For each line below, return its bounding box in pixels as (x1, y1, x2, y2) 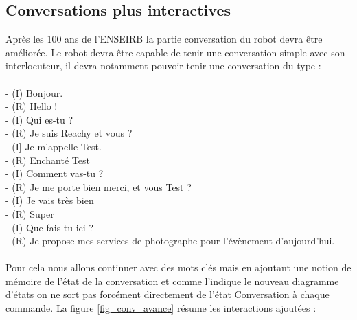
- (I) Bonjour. (5, 85, 63, 100)
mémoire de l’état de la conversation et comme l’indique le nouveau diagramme (5, 273, 339, 288)
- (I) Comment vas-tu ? (5, 166, 104, 181)
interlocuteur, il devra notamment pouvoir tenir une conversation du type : (5, 58, 321, 73)
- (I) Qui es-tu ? (5, 112, 73, 126)
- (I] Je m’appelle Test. (5, 139, 102, 153)
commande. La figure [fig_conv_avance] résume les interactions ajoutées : (5, 301, 316, 315)
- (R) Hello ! (5, 99, 58, 113)
